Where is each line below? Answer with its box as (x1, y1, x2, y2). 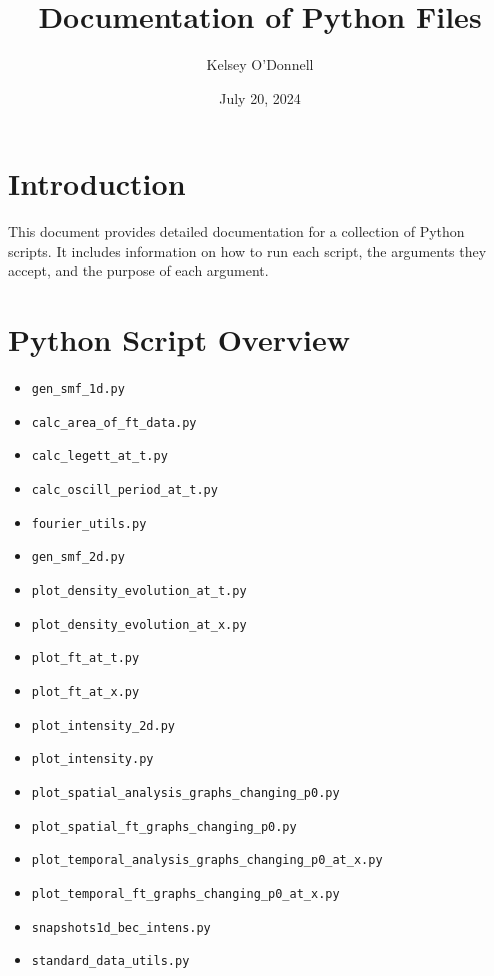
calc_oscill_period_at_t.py (31, 483, 218, 498)
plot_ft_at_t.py (31, 651, 140, 666)
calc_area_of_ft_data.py (31, 415, 197, 430)
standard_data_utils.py (31, 954, 190, 969)
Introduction (8, 163, 186, 204)
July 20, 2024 (219, 87, 301, 108)
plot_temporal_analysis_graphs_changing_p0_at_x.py (31, 853, 383, 868)
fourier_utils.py (31, 516, 147, 531)
